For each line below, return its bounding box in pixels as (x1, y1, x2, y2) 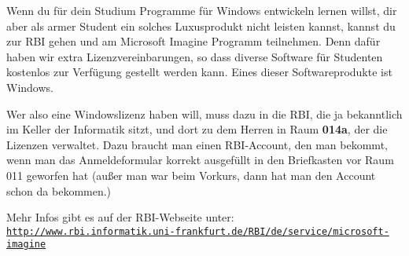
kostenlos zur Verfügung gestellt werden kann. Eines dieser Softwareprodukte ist (6, 64, 392, 80)
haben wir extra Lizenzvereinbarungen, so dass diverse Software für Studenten (6, 48, 383, 64)
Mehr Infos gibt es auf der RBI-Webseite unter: (6, 209, 234, 225)
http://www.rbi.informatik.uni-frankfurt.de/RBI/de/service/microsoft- (6, 225, 389, 237)
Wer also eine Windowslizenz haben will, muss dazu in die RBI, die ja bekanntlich (6, 105, 403, 122)
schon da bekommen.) (6, 182, 112, 199)
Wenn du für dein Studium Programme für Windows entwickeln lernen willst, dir (6, 2, 397, 18)
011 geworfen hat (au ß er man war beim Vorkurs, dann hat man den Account (6, 166, 376, 183)
